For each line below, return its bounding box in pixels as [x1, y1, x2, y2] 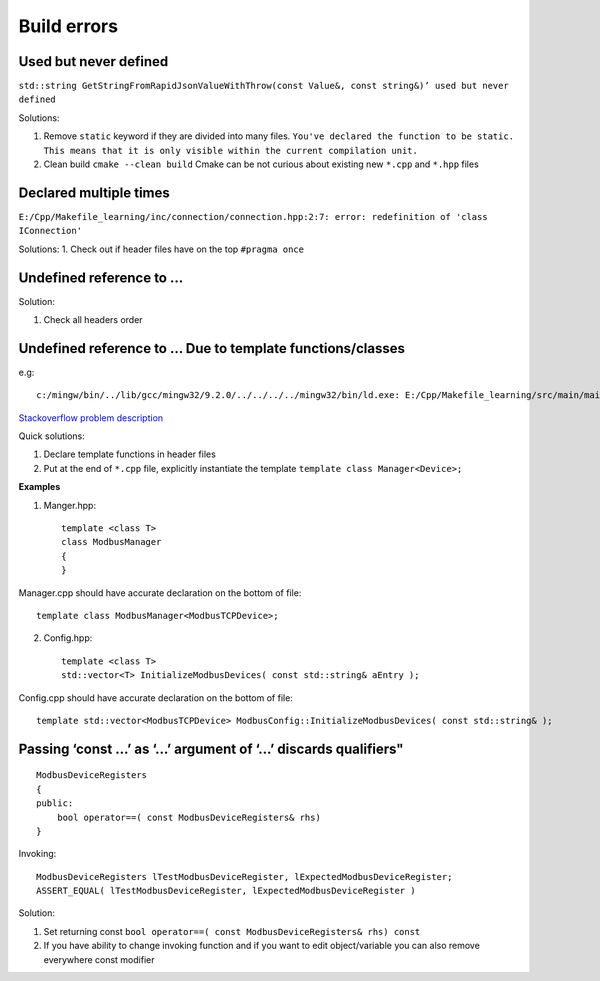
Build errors [18, 15, 119, 37]
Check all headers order [43, 314, 144, 325]
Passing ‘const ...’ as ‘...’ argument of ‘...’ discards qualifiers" [18, 740, 404, 757]
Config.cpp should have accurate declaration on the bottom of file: [18, 691, 294, 704]
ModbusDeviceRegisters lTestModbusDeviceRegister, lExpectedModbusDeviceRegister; [36, 871, 453, 882]
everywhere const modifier [43, 953, 155, 965]
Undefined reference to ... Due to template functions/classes [18, 340, 405, 357]
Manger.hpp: [43, 499, 97, 511]
